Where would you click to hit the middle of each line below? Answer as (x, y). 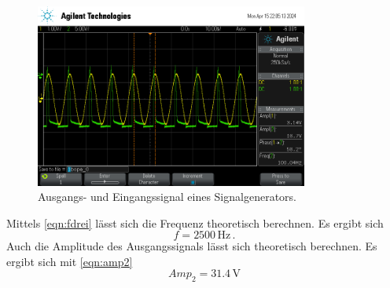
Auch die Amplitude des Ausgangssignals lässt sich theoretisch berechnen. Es (192, 246)
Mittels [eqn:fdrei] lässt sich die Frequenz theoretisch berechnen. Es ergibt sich (195, 222)
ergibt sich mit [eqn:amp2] (70, 261)
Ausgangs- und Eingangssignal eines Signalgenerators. (167, 197)
